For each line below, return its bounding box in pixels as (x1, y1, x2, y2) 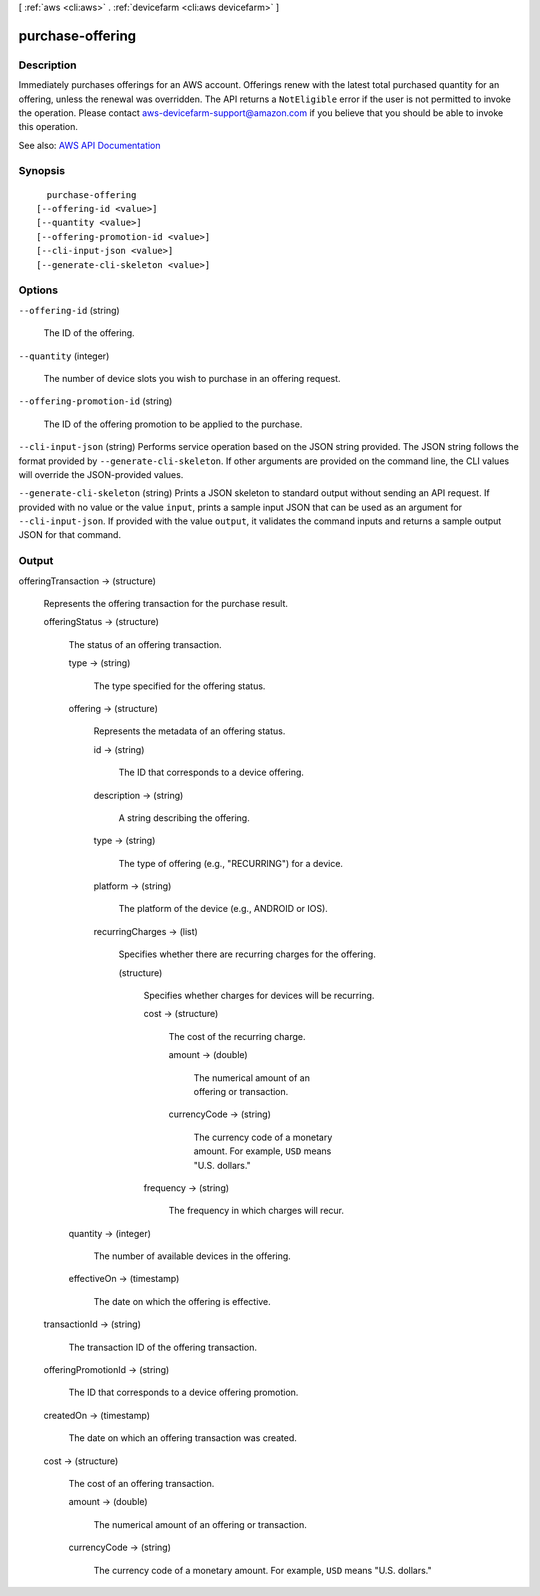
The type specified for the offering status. (93, 680, 266, 692)
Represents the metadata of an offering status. (93, 725, 286, 737)
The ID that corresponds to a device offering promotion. (68, 1386, 299, 1399)
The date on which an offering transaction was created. (68, 1432, 297, 1444)
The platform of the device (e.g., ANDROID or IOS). (118, 903, 329, 915)
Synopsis (18, 164, 65, 178)
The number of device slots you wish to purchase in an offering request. (43, 372, 341, 384)
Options (18, 283, 59, 297)
